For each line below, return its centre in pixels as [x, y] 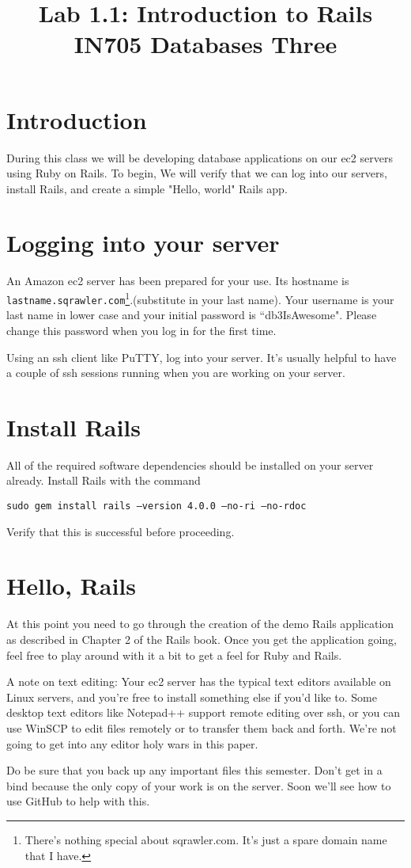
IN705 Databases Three [205, 44]
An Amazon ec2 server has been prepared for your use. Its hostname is [178, 281]
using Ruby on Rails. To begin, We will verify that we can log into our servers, [197, 173]
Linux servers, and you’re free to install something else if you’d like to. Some [192, 697]
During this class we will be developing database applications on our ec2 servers [200, 157]
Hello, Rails [71, 586]
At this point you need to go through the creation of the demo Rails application [200, 624]
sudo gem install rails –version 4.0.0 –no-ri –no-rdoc [156, 506]
